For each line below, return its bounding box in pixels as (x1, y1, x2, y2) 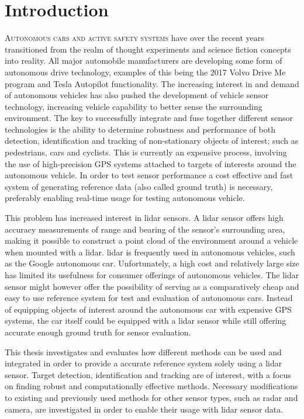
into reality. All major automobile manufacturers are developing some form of (5, 54, 282, 67)
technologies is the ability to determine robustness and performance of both (5, 123, 275, 135)
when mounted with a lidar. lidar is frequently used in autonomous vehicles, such (5, 245, 295, 258)
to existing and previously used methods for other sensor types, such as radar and (5, 391, 298, 403)
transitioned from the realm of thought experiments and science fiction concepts (5, 43, 291, 55)
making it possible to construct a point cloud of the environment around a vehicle (5, 234, 298, 247)
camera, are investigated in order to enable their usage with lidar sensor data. (5, 403, 284, 415)
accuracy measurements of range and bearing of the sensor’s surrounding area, (5, 223, 285, 235)
